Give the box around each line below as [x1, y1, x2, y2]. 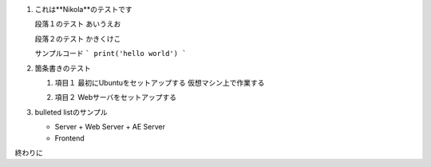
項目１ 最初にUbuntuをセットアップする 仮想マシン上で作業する [54, 78, 265, 87]
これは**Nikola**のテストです [34, 5, 133, 14]
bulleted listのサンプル [34, 107, 108, 117]
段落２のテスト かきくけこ [34, 34, 121, 43]
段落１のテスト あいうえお [34, 19, 121, 29]
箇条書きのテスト [34, 63, 91, 73]
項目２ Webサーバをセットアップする [54, 93, 177, 102]
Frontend [54, 133, 85, 143]
